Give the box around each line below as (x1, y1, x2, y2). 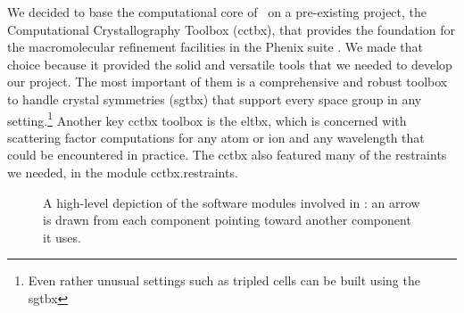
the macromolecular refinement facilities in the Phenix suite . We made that (7, 37, 423, 56)
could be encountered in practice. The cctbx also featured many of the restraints (7, 145, 447, 164)
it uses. (43, 227, 81, 246)
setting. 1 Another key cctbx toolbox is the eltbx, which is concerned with (7, 108, 407, 129)
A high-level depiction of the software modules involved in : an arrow (43, 193, 420, 211)
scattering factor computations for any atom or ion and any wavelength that (7, 128, 425, 146)
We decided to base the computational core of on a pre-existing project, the (7, 3, 427, 21)
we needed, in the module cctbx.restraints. (7, 163, 238, 181)
